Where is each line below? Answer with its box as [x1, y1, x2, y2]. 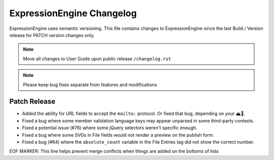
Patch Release [9, 97, 56, 106]
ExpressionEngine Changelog [9, 8, 137, 19]
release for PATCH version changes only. [9, 32, 95, 38]
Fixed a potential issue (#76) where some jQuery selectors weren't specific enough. [22, 125, 197, 131]
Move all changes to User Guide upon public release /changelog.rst [23, 56, 172, 62]
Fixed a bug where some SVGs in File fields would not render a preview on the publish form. [22, 132, 215, 138]
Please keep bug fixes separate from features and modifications [23, 82, 157, 88]
